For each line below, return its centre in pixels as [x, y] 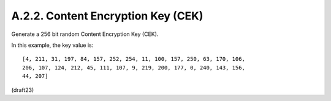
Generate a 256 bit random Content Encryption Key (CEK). [85, 34]
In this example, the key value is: [52, 45]
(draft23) [23, 90]
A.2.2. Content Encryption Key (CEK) [107, 16]
